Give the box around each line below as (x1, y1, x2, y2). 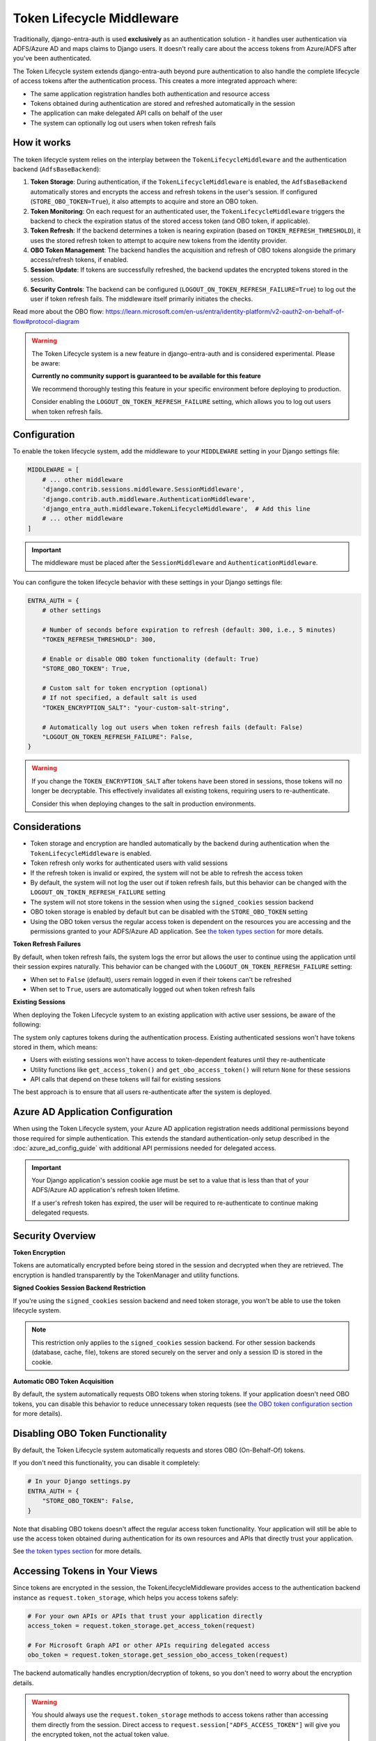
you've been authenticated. (13, 54, 92, 63)
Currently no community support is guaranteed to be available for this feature (31, 372, 261, 380)
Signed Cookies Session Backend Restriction (13, 1283, 146, 1292)
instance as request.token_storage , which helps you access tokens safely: (13, 1593, 239, 1602)
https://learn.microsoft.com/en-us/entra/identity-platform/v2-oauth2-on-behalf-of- (105, 307, 345, 316)
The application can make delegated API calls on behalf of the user (30, 109, 223, 118)
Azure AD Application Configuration (13, 1106, 173, 1118)
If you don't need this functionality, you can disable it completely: (13, 1459, 201, 1467)
